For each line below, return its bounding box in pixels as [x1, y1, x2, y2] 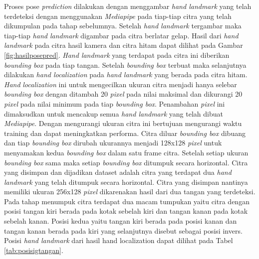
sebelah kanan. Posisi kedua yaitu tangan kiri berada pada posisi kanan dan [4, 216, 237, 226]
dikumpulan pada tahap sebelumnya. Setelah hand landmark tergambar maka [4, 20, 242, 31]
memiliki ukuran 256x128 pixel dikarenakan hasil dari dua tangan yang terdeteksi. [4, 186, 256, 197]
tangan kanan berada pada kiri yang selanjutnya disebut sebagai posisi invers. [4, 225, 243, 236]
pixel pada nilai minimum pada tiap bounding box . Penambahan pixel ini [4, 98, 225, 109]
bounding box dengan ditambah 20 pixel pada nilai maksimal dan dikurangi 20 [4, 89, 243, 99]
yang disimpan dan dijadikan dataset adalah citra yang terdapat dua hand [4, 167, 232, 177]
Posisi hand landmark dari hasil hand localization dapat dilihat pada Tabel [4, 235, 233, 246]
